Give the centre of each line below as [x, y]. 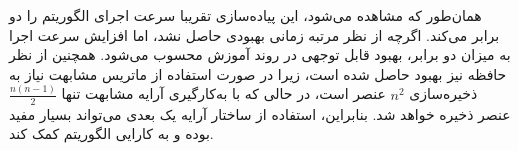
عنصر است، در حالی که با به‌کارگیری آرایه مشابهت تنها [223, 93]
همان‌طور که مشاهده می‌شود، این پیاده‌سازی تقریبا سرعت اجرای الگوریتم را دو [245, 15]
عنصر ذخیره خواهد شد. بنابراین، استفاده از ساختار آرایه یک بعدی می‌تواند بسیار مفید [260, 113]
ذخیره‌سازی [443, 93]
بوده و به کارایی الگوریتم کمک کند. [111, 133]
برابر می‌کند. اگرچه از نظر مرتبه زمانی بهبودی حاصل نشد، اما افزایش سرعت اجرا [254, 34]
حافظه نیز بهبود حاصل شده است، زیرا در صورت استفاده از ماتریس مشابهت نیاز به [258, 73]
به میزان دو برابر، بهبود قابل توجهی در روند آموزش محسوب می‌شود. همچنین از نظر [260, 54]
